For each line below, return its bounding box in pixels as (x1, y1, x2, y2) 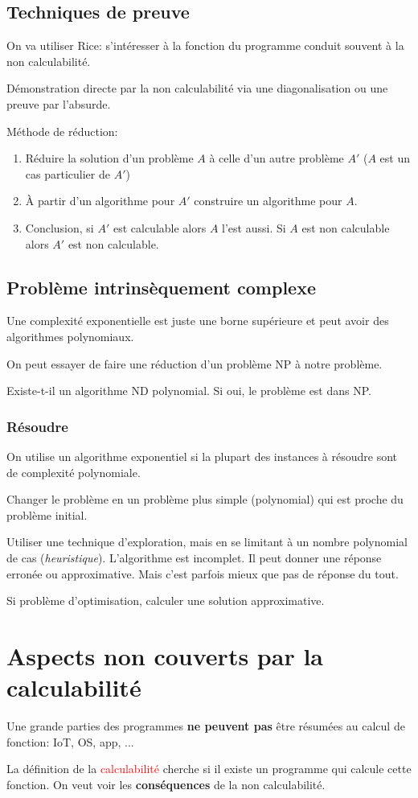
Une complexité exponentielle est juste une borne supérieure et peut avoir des (6, 312, 389, 329)
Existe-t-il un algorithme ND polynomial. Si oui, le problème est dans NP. (6, 382, 371, 399)
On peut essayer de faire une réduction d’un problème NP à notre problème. (6, 355, 383, 372)
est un (379, 150, 410, 167)
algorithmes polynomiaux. (6, 327, 134, 344)
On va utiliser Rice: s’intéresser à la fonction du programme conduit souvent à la (6, 37, 404, 54)
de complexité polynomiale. (6, 463, 141, 480)
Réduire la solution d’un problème (25, 150, 194, 167)
